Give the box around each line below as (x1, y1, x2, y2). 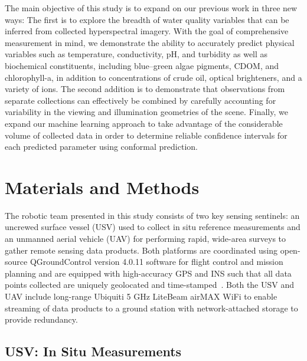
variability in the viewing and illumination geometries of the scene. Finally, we (5, 106, 288, 118)
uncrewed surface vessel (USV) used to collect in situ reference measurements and (5, 221, 301, 233)
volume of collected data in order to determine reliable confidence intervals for (5, 129, 288, 141)
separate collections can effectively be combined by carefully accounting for (5, 94, 276, 106)
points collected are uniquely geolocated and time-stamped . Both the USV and (5, 278, 295, 291)
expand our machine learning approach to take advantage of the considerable (5, 117, 283, 129)
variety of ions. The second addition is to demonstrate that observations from (5, 83, 285, 95)
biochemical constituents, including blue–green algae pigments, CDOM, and (5, 59, 279, 71)
